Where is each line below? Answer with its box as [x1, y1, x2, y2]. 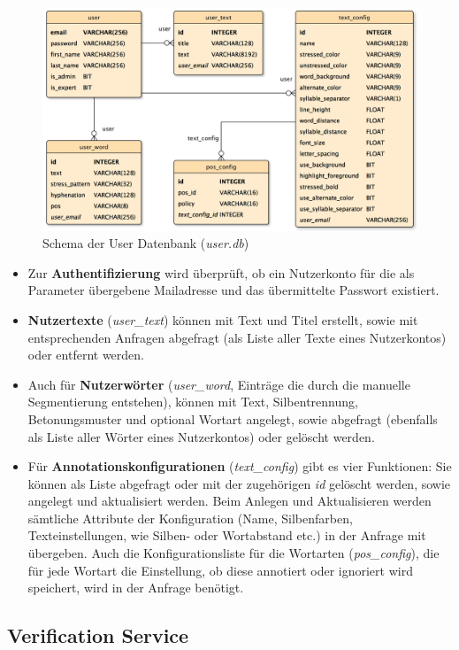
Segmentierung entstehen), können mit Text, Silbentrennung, [27, 392, 358, 411]
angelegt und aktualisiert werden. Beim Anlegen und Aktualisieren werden [27, 491, 432, 510]
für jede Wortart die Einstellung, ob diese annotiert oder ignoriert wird [27, 561, 413, 579]
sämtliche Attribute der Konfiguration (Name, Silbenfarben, [27, 508, 353, 527]
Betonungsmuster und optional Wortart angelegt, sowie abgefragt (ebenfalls [27, 409, 438, 428]
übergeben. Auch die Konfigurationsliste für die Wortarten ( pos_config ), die [27, 544, 440, 562]
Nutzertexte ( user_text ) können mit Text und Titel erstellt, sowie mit [27, 310, 418, 329]
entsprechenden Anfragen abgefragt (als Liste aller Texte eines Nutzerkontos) [27, 328, 447, 346]
